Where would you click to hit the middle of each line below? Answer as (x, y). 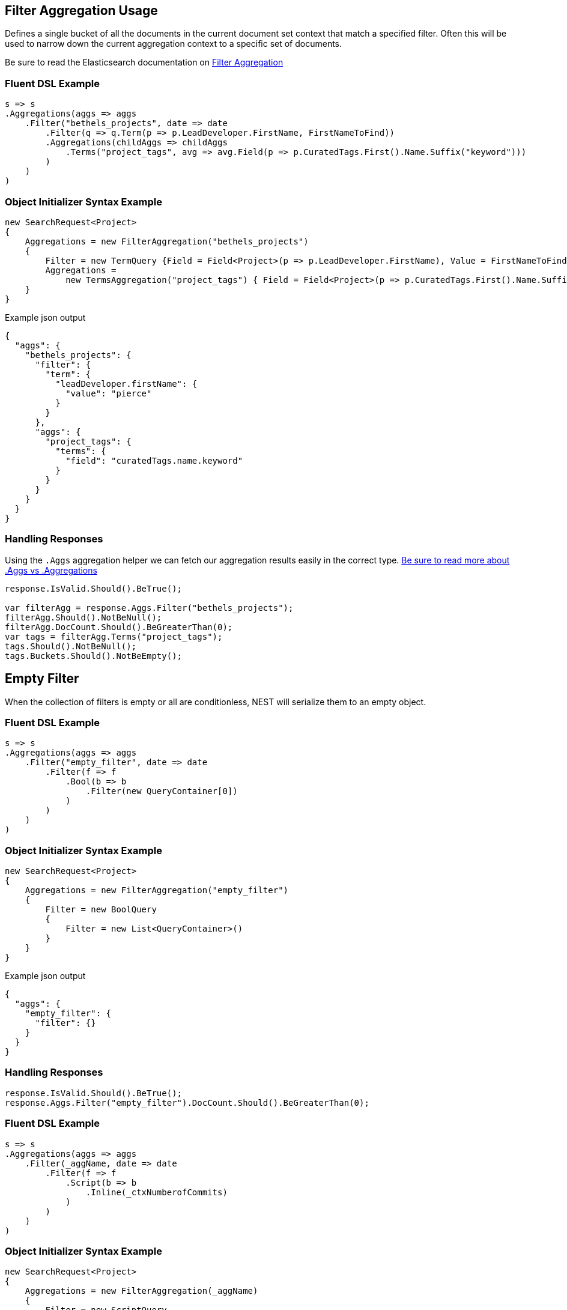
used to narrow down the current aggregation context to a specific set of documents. (174, 44)
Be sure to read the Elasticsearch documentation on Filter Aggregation (144, 62)
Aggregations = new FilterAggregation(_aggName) (141, 1291)
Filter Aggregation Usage (81, 11)
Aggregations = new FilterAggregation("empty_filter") (157, 890)
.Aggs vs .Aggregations (51, 570)
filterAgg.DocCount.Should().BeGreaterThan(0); (119, 627)
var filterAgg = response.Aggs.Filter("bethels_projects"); (149, 608)
